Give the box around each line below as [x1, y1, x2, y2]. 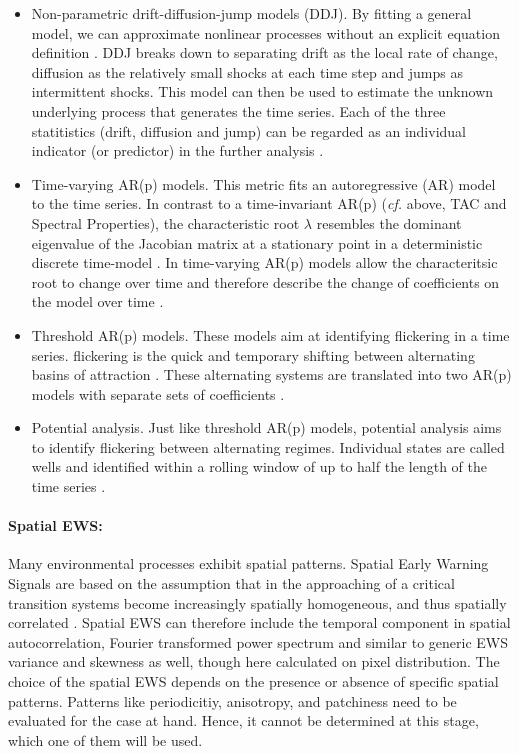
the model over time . [31, 291, 164, 312]
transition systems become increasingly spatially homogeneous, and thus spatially [8, 592, 507, 613]
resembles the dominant [316, 212, 462, 233]
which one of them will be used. [8, 729, 203, 750]
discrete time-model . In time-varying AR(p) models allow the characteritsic [31, 252, 498, 273]
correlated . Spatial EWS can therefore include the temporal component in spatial [8, 612, 511, 633]
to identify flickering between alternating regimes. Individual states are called [31, 436, 505, 457]
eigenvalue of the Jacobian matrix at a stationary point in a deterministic [31, 232, 483, 253]
